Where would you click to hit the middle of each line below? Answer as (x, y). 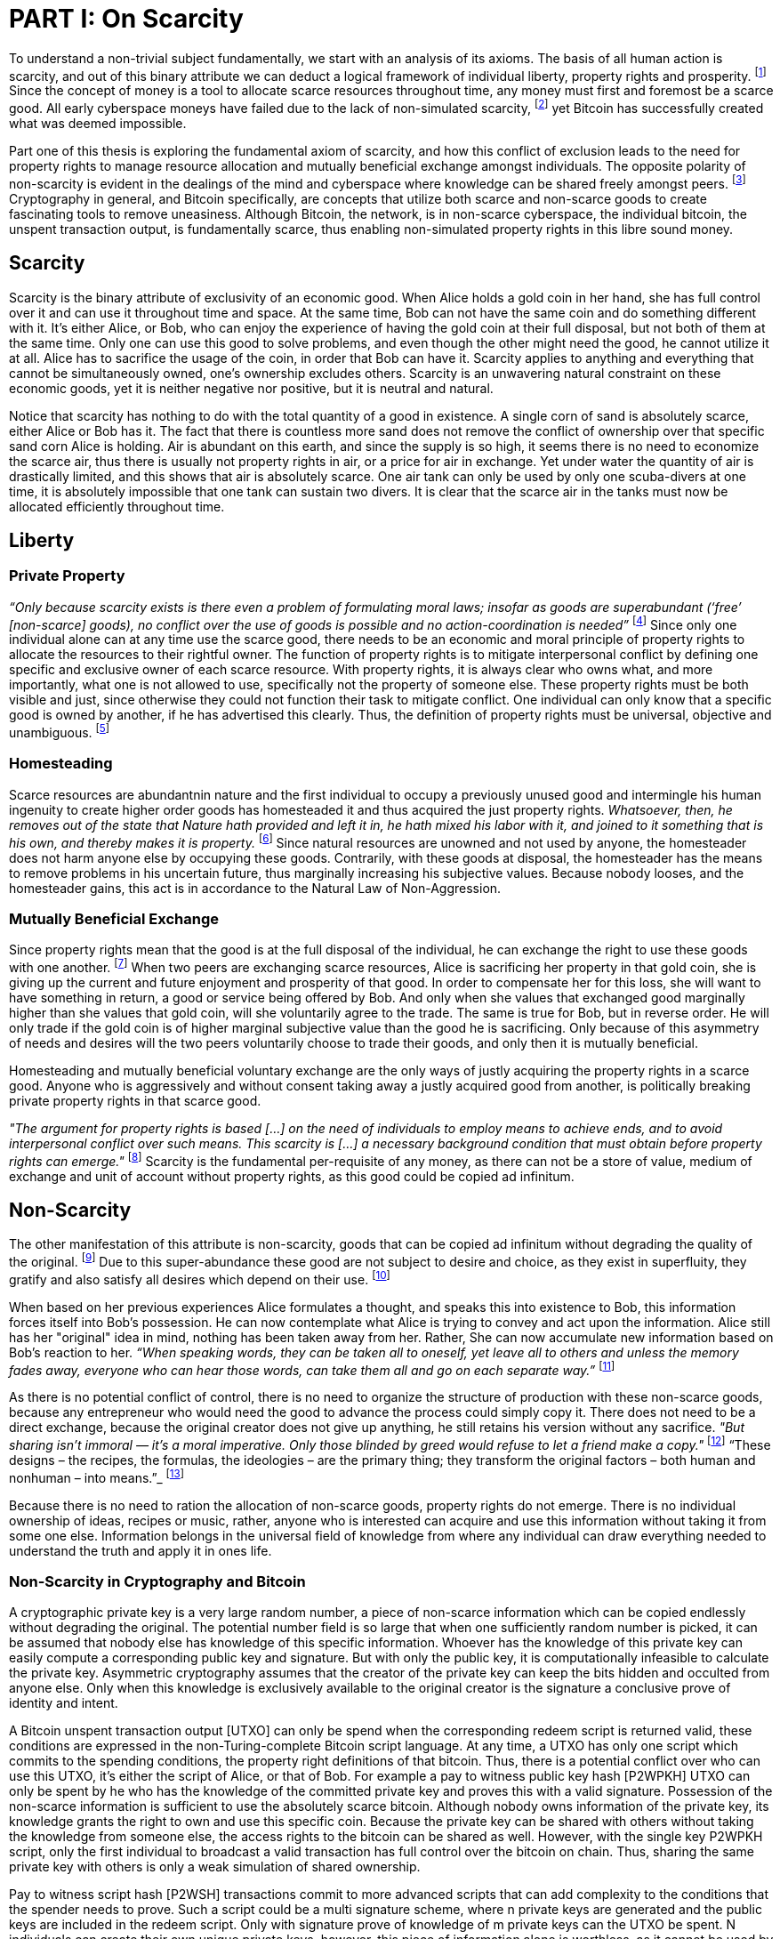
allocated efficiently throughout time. (117, 506)
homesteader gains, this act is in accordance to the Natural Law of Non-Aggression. (255, 888)
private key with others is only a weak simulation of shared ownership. (215, 1867)
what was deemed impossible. (98, 124)
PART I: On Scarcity (126, 19)
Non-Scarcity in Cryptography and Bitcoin (157, 1582)
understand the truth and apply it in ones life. (141, 1550)
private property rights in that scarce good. (135, 1100)
